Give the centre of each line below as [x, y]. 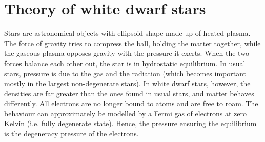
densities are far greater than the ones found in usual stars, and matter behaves [129, 93]
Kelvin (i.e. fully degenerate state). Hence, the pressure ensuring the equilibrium [130, 123]
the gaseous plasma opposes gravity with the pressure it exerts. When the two [127, 53]
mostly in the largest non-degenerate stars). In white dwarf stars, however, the [127, 83]
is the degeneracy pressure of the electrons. [72, 134]
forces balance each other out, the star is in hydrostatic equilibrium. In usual [125, 63]
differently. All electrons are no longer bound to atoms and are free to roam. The [131, 103]
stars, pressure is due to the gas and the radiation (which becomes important [125, 73]
